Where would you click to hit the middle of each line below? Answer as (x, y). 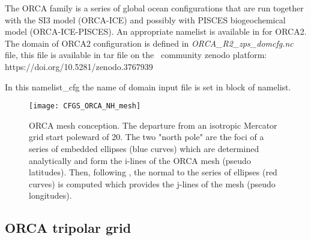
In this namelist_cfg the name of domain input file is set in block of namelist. (148, 86)
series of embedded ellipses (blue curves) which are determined (144, 148)
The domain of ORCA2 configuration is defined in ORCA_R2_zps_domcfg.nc (149, 43)
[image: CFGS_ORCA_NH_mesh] (85, 106)
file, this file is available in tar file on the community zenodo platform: (136, 55)
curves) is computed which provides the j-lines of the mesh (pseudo (152, 183)
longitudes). (50, 195)
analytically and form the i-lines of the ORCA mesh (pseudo (140, 160)
